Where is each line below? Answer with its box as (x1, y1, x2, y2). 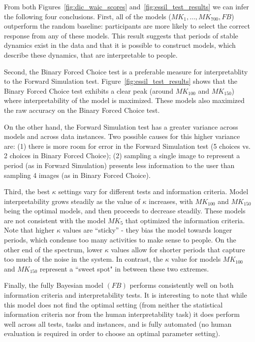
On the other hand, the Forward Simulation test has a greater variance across (4, 121, 238, 132)
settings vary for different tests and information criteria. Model (58, 186, 249, 197)
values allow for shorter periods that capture (111, 244, 245, 254)
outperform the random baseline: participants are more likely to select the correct (4, 21, 250, 31)
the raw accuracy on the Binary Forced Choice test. (4, 104, 160, 115)
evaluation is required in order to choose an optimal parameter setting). (4, 328, 221, 339)
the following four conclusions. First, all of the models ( (4, 11, 171, 21)
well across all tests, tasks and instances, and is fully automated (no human (4, 318, 232, 329)
